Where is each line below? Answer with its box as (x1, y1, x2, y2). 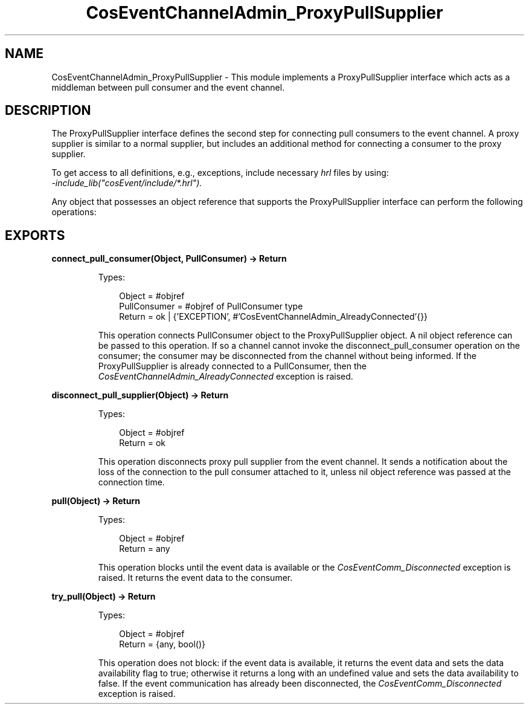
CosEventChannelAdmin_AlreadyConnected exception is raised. (98, 371, 353, 382)
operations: (51, 207, 97, 218)
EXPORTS (5, 227, 65, 243)
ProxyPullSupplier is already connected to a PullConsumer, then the (98, 361, 367, 372)
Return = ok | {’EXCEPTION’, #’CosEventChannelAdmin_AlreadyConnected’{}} (119, 311, 428, 322)
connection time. (98, 477, 165, 488)
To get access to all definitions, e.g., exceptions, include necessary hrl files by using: (51, 167, 389, 178)
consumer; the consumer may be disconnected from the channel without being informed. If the (98, 351, 476, 361)
